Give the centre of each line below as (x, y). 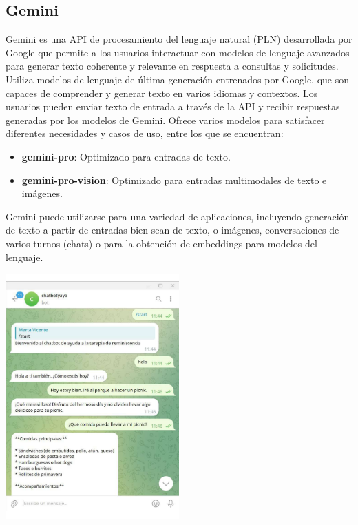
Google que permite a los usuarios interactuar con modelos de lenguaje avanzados (178, 52)
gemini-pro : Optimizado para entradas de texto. (126, 156)
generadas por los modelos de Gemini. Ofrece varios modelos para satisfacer (165, 120)
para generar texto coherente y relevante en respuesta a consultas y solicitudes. (172, 66)
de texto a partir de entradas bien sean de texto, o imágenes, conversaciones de (172, 230)
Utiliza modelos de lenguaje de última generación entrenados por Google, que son (177, 79)
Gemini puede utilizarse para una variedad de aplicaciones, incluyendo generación (178, 216)
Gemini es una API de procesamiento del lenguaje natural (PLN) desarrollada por (179, 39)
